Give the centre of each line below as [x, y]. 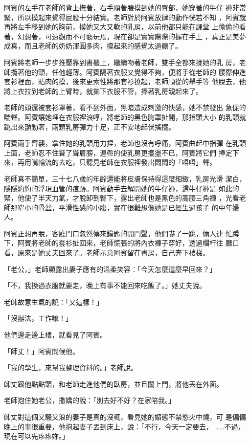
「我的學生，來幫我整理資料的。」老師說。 [71, 367]
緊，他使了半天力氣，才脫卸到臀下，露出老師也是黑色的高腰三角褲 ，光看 [122, 198]
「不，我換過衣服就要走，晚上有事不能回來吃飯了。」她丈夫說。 [105, 285]
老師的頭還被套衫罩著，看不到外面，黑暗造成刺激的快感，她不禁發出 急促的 [125, 107]
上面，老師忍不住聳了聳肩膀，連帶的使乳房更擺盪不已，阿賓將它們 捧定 [118, 152]
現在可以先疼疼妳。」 [36, 436]
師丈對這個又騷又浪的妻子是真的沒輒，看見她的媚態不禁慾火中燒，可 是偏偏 [125, 417]
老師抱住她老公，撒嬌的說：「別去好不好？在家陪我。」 [90, 400]
